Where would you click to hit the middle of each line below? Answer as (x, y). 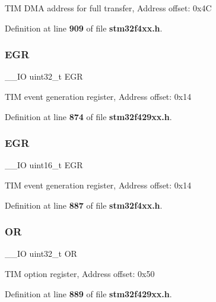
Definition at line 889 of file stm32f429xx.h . (88, 293)
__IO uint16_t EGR (44, 165)
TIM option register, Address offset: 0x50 (80, 273)
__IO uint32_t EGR (44, 76)
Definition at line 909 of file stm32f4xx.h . (84, 28)
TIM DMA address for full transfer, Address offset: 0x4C (108, 8)
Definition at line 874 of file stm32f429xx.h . (88, 116)
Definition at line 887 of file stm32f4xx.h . (84, 205)
